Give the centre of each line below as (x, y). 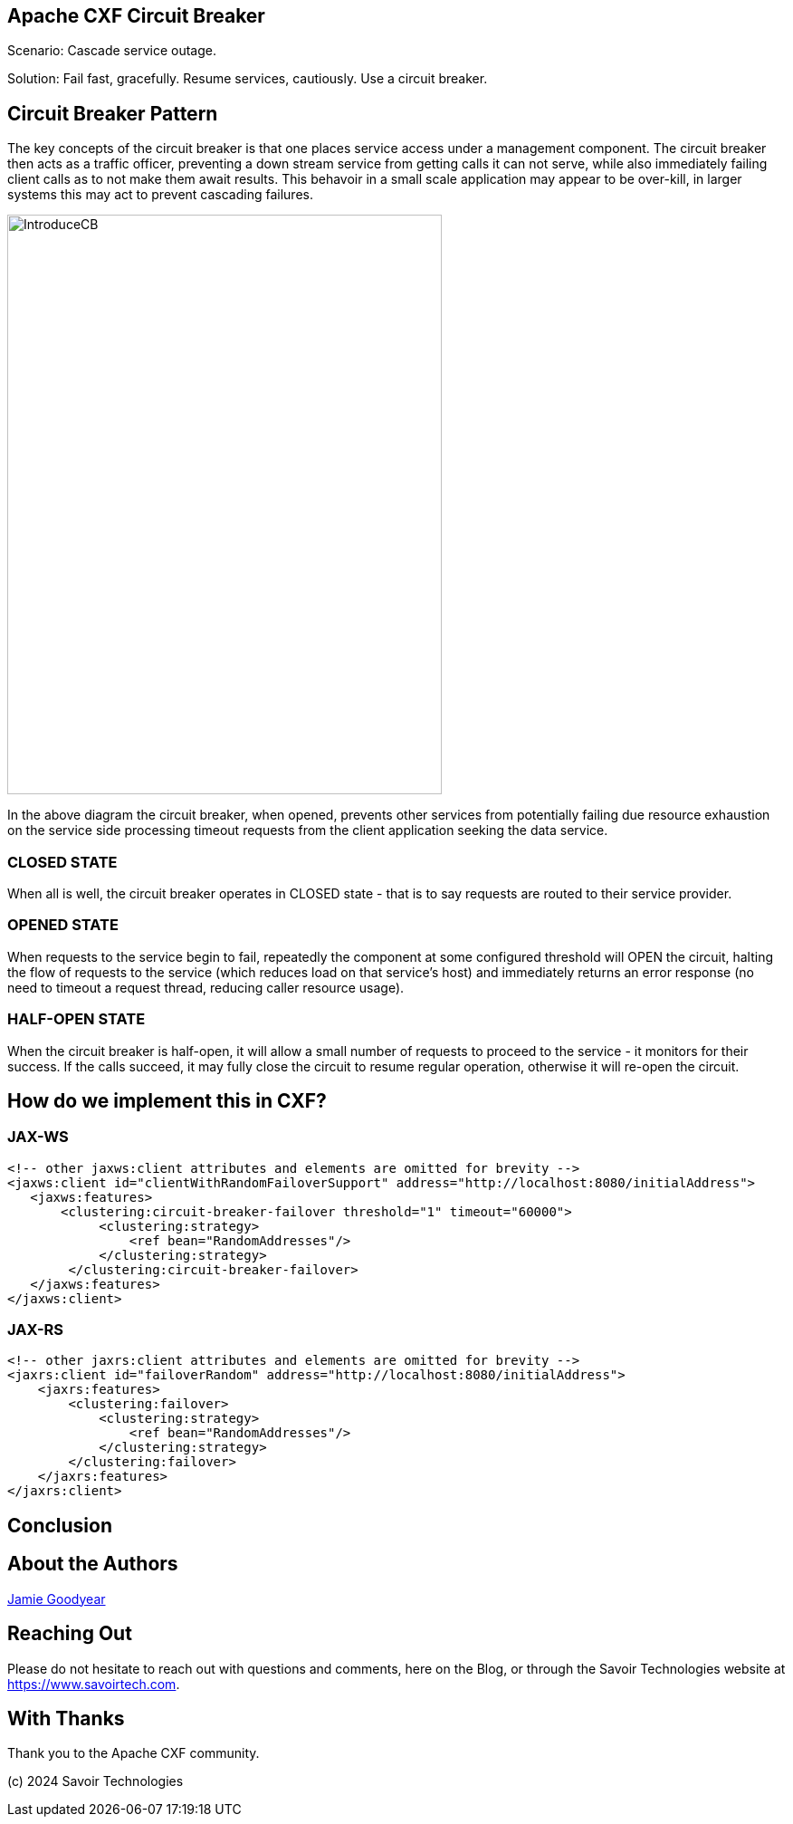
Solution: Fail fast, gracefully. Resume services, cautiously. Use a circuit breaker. (248, 79)
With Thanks (66, 1719)
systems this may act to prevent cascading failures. (160, 195)
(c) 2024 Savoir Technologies (96, 1781)
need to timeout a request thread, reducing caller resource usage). (206, 987)
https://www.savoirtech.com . (94, 1684)
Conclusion (60, 1525)
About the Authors (93, 1564)
